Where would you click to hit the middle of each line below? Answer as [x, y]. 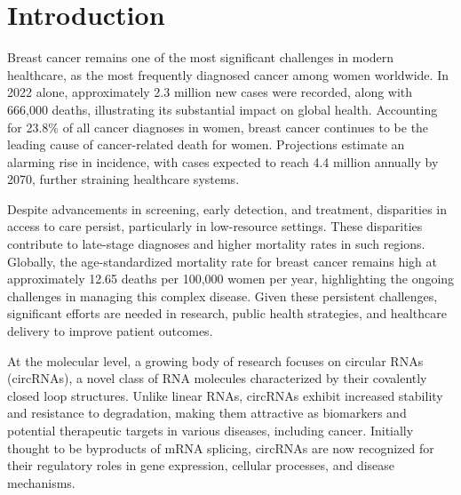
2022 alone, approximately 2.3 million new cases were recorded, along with [210, 92]
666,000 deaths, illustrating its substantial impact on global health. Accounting [223, 109]
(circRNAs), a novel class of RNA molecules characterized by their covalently [217, 378]
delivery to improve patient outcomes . [110, 331]
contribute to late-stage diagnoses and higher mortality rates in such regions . [216, 244]
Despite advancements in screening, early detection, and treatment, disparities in [227, 208]
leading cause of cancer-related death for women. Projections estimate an [206, 144]
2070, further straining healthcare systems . [123, 179]
